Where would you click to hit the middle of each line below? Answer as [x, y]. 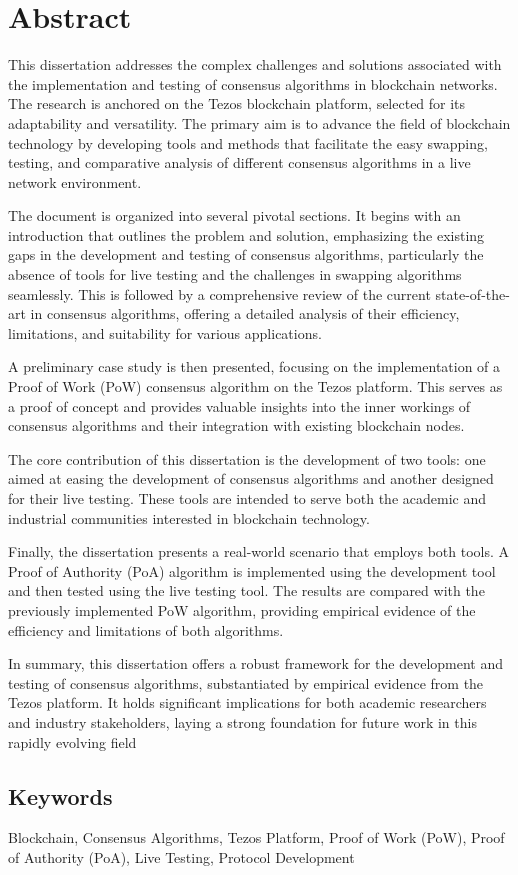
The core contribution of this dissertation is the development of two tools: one [247, 458]
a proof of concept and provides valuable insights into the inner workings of [239, 405]
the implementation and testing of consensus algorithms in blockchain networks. [253, 83]
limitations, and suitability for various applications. [165, 332]
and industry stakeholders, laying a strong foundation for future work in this [242, 721]
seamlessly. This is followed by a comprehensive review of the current [219, 293]
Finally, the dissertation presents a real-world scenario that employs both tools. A [259, 551]
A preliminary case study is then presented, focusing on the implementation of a [254, 366]
